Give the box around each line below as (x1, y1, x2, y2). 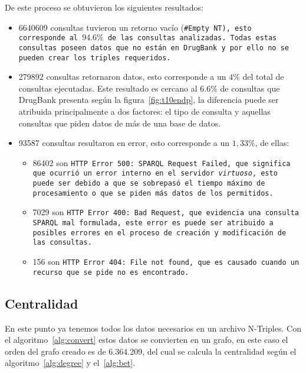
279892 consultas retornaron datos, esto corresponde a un (18, 70, 226, 83)
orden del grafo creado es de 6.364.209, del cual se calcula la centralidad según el (5, 345, 297, 357)
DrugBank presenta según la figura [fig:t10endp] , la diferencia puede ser (18, 93, 279, 106)
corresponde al (18, 34, 78, 43)
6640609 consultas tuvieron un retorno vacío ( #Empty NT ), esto (18, 21, 252, 33)
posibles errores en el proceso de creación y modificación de (32, 228, 287, 237)
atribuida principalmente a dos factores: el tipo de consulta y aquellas (18, 105, 271, 117)
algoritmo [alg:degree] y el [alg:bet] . (5, 356, 136, 369)
